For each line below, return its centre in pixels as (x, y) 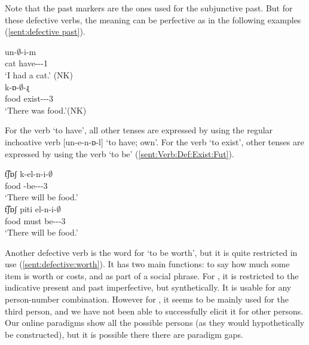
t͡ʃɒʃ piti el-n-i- (31, 208)
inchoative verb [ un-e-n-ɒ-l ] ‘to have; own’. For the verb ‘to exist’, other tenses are (154, 141)
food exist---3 (29, 98)
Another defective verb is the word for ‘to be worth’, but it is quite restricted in (151, 252)
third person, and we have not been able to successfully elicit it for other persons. (154, 311)
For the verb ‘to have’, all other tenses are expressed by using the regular (139, 130)
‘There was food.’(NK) (46, 110)
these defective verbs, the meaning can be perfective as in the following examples (153, 19)
